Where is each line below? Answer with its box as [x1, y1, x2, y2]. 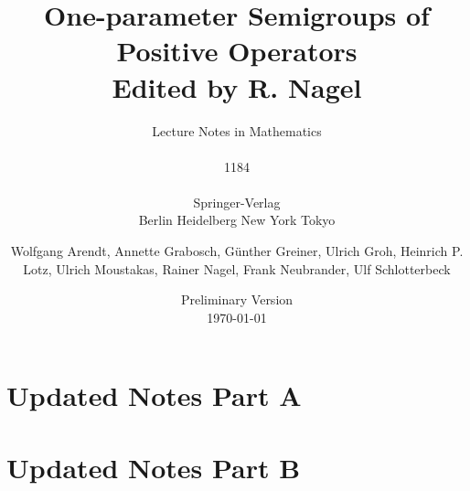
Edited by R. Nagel [112, 68, 362, 105]
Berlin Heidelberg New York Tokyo [138, 210, 336, 229]
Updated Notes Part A [6, 377, 302, 414]
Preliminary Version [180, 290, 294, 309]
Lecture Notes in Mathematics [152, 121, 322, 140]
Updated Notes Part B [6, 448, 301, 486]
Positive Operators [116, 32, 358, 69]
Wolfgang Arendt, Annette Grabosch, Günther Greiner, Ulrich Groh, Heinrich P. [10, 241, 464, 261]
